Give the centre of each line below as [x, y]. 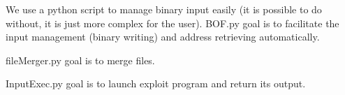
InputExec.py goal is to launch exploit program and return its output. [156, 83]
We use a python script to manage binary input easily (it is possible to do [164, 9]
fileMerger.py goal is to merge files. [80, 60]
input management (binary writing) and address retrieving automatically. [163, 37]
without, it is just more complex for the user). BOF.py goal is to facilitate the [172, 23]
